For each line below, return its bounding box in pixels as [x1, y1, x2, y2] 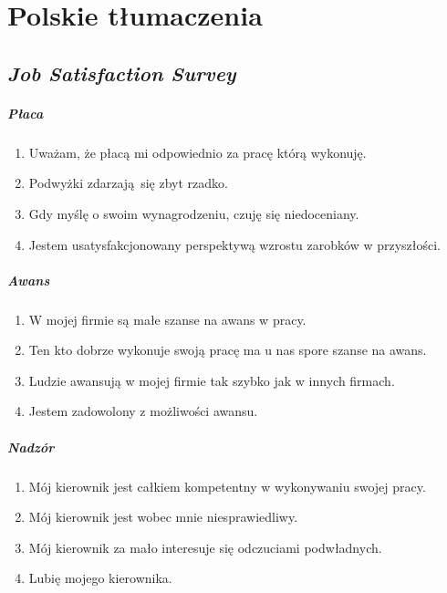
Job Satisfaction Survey [7, 58, 236, 87]
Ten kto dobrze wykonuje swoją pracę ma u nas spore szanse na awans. [28, 340, 427, 359]
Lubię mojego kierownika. [28, 568, 172, 588]
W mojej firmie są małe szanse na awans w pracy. [28, 309, 307, 328]
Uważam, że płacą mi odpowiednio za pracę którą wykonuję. [28, 142, 367, 161]
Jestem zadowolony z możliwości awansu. [28, 401, 258, 421]
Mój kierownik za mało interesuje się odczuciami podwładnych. [28, 537, 382, 557]
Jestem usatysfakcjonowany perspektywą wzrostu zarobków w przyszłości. [28, 234, 442, 254]
